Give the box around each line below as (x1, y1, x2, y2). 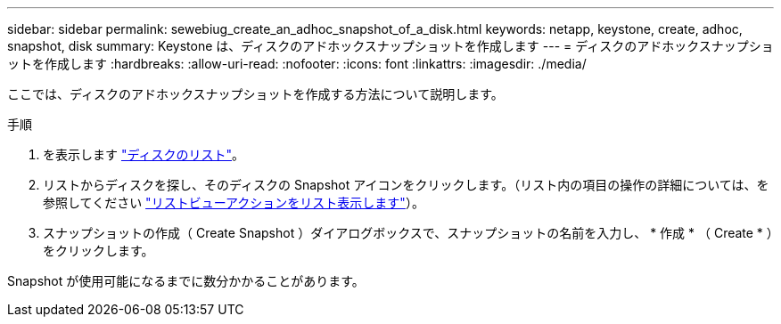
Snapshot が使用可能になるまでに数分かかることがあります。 (7, 273, 365, 288)
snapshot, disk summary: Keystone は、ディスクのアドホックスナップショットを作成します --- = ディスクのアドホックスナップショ (7, 38, 774, 53)
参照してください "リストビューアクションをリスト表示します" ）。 (43, 195, 424, 210)
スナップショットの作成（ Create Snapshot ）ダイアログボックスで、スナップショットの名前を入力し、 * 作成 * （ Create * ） (43, 225, 773, 240)
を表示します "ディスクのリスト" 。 (43, 147, 244, 162)
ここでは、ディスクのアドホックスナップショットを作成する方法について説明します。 (7, 86, 504, 101)
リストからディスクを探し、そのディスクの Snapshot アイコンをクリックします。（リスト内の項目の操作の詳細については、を (43, 177, 769, 192)
